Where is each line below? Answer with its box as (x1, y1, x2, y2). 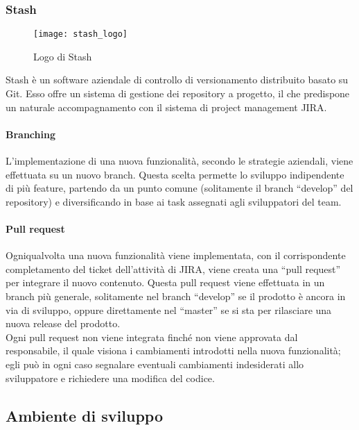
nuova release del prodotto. (6, 316, 121, 331)
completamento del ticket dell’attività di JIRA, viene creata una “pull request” (6, 261, 341, 276)
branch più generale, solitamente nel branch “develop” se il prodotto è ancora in (6, 289, 346, 303)
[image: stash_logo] (33, 29, 128, 40)
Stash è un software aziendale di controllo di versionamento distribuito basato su (6, 72, 349, 87)
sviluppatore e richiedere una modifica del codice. (6, 370, 215, 385)
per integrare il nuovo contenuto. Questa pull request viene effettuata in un (6, 275, 325, 290)
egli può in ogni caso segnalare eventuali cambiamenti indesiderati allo (6, 356, 304, 371)
